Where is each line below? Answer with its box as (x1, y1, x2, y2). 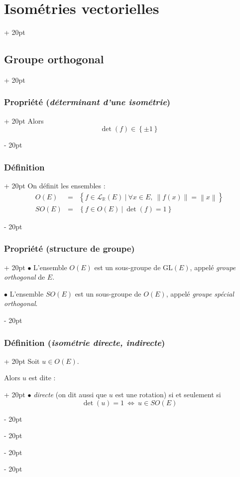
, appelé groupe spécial (166, 288, 234, 299)
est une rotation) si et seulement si (115, 389, 221, 399)
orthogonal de (4, 272, 45, 282)
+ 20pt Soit (4, 355, 40, 366)
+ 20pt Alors (4, 115, 44, 126)
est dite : (28, 372, 56, 383)
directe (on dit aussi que (33, 389, 107, 399)
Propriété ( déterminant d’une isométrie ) (4, 96, 171, 108)
